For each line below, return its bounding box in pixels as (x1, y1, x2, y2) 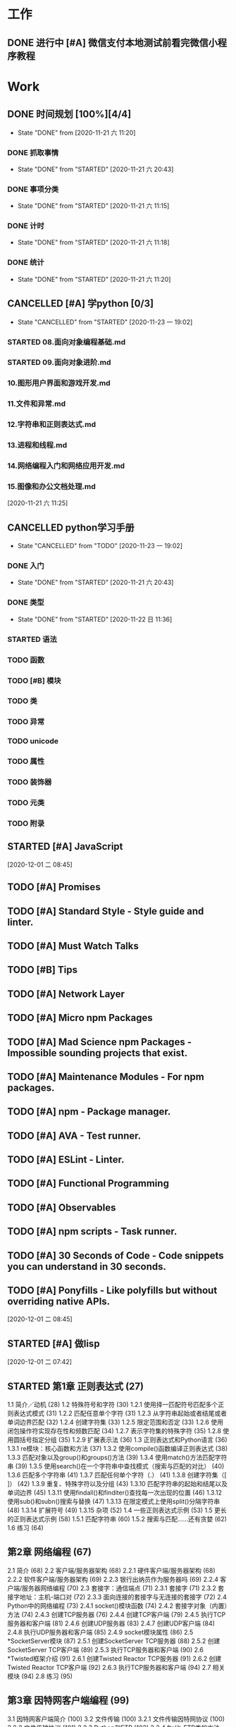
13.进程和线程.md (7, 440, 68, 450)
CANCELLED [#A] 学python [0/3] (7, 297, 154, 310)
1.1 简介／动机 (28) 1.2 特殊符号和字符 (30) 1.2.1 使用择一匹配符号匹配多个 (7, 1400, 218, 1409)
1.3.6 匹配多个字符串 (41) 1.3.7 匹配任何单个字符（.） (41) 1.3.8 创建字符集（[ (7, 1471, 227, 1480)
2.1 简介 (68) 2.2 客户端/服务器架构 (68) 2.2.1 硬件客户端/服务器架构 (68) (7, 1566, 216, 1575)
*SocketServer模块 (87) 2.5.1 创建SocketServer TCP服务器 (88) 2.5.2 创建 (7, 1636, 221, 1645)
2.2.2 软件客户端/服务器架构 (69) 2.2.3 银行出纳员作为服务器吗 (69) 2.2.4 (7, 1575, 219, 1583)
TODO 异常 (7, 717, 45, 726)
